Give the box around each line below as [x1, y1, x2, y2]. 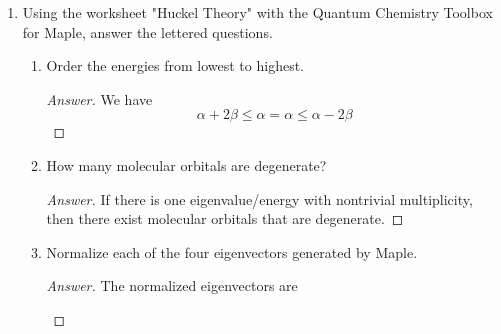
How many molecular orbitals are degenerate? [46, 154, 327, 175]
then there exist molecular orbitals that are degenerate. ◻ [46, 208, 404, 229]
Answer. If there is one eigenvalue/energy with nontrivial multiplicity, [46, 188, 473, 209]
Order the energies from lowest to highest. [46, 55, 305, 76]
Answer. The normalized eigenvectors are [46, 275, 298, 296]
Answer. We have [46, 88, 153, 109]
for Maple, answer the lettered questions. [22, 21, 273, 42]
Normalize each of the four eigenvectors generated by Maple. [46, 241, 418, 262]
